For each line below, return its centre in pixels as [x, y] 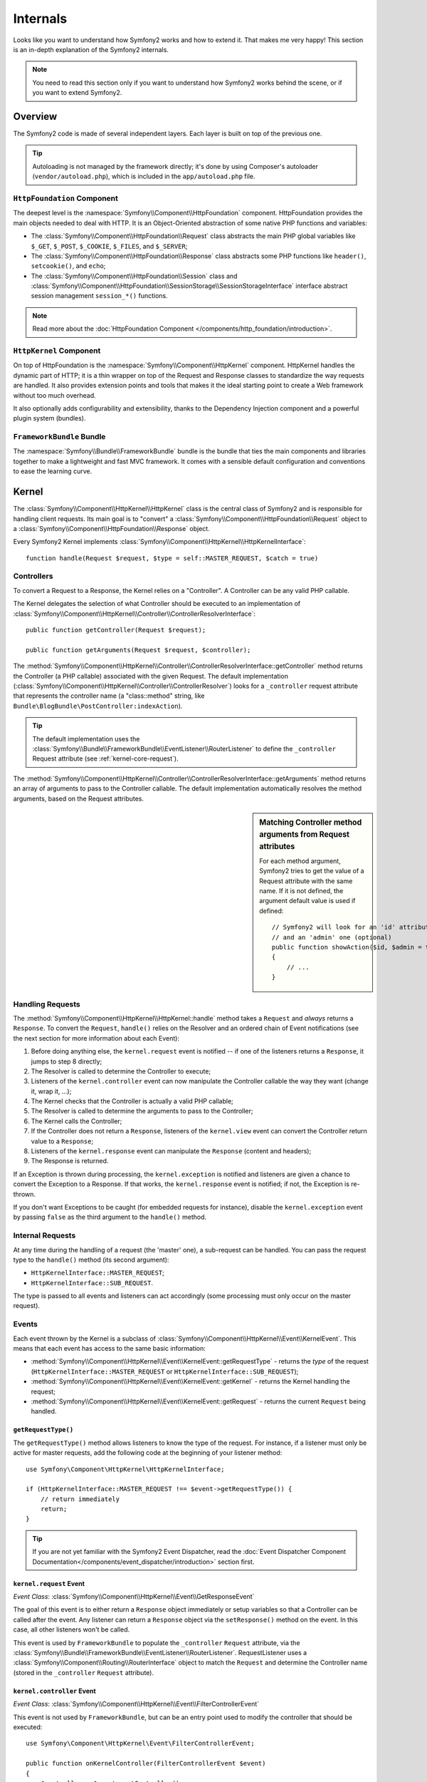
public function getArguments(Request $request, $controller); [138, 650]
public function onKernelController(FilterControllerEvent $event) [146, 1763]
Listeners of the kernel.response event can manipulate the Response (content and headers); [171, 1151]
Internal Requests [44, 1235]
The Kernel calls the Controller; [77, 1121]
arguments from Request [305, 834]
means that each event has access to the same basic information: [110, 1349]
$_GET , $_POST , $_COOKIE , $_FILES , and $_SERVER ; [109, 246]
